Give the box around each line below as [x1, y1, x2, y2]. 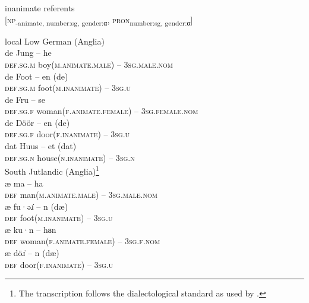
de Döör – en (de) [5, 116, 70, 128]
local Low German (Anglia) [5, 34, 105, 47]
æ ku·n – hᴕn [5, 223, 56, 235]
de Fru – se [5, 93, 45, 105]
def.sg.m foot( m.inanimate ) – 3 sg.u [5, 81, 131, 94]
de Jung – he [5, 46, 52, 59]
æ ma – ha [5, 176, 43, 189]
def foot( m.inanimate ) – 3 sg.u [5, 212, 113, 224]
